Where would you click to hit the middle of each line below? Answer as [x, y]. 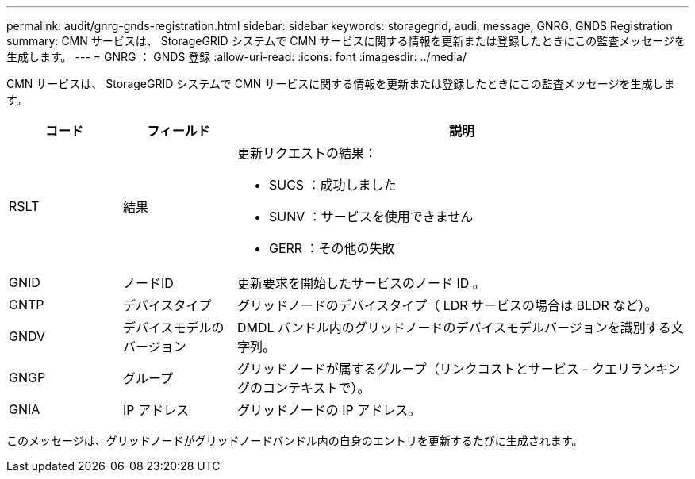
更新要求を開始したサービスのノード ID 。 [361, 283]
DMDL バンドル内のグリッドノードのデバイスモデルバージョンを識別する [454, 328]
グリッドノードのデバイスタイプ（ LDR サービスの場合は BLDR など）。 [447, 305]
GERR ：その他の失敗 [332, 248]
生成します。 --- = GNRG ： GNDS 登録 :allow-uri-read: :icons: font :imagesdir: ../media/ [236, 57]
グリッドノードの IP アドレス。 [329, 410]
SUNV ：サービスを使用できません [371, 217]
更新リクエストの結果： [307, 153]
